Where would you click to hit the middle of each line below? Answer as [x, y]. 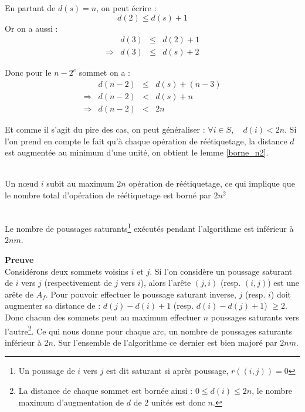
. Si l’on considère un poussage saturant [221, 271]
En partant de [30, 8]
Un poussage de [47, 371]
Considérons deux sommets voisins [67, 271]
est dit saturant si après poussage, [167, 371]
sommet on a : [104, 72]
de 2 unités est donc [169, 402]
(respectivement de [78, 283]
